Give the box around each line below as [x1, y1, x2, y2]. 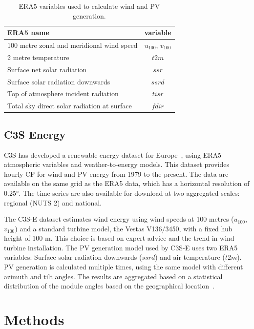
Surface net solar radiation [7, 64, 87, 74]
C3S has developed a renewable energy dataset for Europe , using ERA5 [4, 149, 222, 160]
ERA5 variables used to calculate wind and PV [19, 1, 160, 11]
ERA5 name [7, 27, 49, 38]
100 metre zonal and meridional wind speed [7, 40, 138, 50]
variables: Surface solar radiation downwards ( [4, 252, 142, 262]
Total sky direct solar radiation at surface [7, 101, 132, 111]
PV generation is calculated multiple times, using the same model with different [4, 262, 243, 272]
